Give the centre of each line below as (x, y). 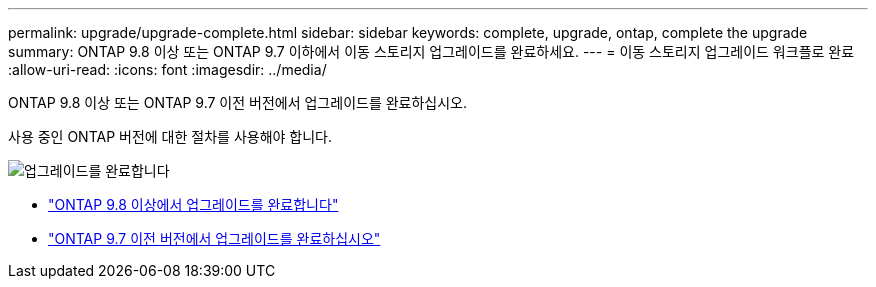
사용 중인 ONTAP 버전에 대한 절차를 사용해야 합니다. (170, 136)
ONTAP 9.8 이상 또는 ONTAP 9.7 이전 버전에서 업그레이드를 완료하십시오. (238, 102)
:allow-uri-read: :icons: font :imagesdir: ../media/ (167, 69)
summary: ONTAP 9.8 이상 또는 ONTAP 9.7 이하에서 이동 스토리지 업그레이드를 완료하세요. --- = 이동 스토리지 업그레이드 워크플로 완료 (431, 51)
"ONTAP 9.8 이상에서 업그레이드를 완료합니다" (193, 204)
